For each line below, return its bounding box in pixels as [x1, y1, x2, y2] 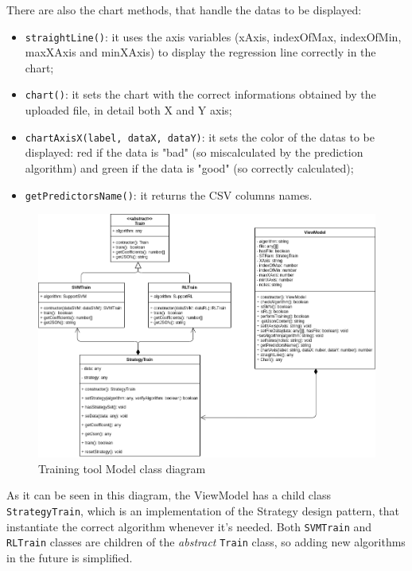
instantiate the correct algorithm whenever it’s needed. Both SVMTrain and [6, 518, 372, 534]
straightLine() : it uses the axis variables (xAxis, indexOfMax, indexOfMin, [25, 28, 402, 45]
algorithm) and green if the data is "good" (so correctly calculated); [25, 159, 354, 176]
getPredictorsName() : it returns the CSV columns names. [25, 186, 313, 203]
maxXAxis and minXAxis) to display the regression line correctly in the [25, 44, 376, 60]
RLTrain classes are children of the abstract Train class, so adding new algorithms [6, 534, 406, 550]
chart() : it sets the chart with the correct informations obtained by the [25, 86, 376, 103]
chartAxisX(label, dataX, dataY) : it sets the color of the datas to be [25, 128, 375, 145]
